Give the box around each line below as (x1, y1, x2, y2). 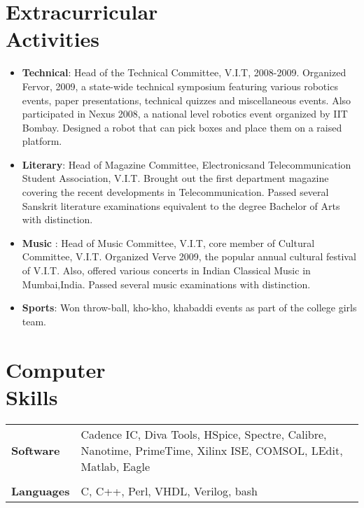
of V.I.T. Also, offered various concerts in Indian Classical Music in (22, 263, 311, 278)
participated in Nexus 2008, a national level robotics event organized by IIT (22, 106, 348, 121)
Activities (6, 24, 100, 53)
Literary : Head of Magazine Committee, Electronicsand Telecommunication (22, 157, 351, 171)
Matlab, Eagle (80, 458, 150, 474)
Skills (6, 382, 58, 411)
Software (11, 442, 60, 458)
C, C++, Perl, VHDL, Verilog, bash (80, 482, 258, 499)
